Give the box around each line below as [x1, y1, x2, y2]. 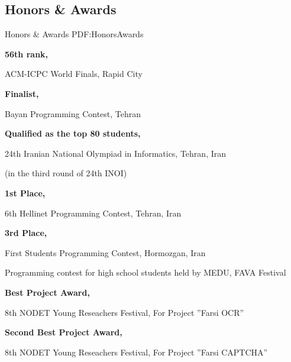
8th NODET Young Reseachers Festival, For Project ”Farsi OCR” [5, 306, 244, 318]
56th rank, [5, 47, 48, 60]
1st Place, [5, 186, 46, 199]
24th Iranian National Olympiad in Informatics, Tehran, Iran [5, 147, 227, 159]
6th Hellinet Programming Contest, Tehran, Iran [5, 206, 182, 219]
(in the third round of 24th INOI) [5, 167, 127, 179]
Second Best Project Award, [5, 326, 122, 338]
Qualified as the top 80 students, [5, 127, 141, 140]
